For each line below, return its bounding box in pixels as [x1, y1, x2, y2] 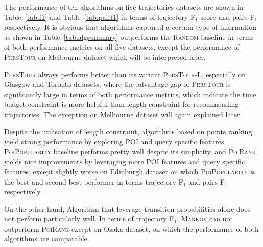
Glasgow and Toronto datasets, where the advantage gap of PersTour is [4, 79, 231, 89]
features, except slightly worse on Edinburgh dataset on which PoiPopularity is [4, 166, 255, 176]
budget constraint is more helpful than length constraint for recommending [4, 99, 239, 109]
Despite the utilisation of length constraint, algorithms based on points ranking [4, 126, 252, 137]
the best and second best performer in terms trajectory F [4, 176, 183, 187]
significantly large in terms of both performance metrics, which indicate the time [4, 88, 256, 99]
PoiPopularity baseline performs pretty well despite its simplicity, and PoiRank [4, 146, 256, 156]
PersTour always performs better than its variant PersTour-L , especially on [4, 69, 246, 79]
